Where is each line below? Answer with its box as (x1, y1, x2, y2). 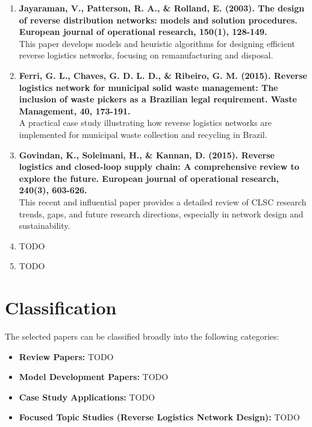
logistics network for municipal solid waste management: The (19, 81, 278, 93)
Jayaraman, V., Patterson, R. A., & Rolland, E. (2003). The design (19, 2, 305, 14)
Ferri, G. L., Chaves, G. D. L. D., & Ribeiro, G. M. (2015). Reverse (19, 69, 307, 81)
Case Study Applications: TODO (19, 390, 155, 403)
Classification (5, 295, 117, 320)
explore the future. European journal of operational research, (19, 172, 279, 184)
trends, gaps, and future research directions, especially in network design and (19, 207, 304, 220)
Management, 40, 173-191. (19, 104, 131, 117)
